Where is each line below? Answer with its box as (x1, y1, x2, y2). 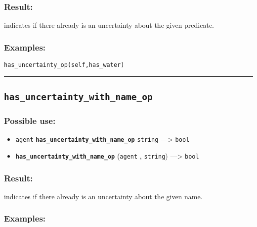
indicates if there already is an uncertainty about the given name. (4, 191, 203, 201)
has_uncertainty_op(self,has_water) (4, 61, 125, 69)
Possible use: (4, 114, 56, 126)
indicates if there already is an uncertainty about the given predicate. (4, 20, 214, 30)
